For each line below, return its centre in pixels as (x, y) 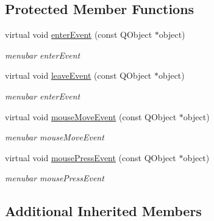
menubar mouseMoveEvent (55, 137)
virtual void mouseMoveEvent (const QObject (91, 116)
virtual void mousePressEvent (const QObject (91, 157)
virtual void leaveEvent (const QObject (78, 75)
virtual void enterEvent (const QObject (79, 34)
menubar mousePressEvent (55, 178)
